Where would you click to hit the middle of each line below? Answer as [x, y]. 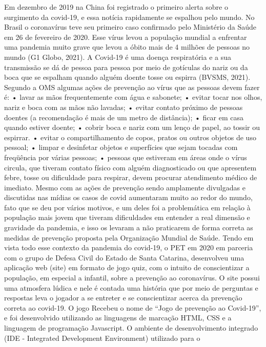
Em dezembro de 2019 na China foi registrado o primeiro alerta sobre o [116, 7]
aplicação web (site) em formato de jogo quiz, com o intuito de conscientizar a [127, 267]
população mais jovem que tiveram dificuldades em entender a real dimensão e [127, 217]
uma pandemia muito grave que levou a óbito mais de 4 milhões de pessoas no [127, 47]
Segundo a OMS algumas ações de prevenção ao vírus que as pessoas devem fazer [132, 87]
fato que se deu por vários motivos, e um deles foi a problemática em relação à [127, 207]
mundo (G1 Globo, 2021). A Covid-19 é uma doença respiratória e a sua [118, 57]
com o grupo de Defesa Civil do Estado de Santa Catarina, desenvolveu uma [124, 257]
